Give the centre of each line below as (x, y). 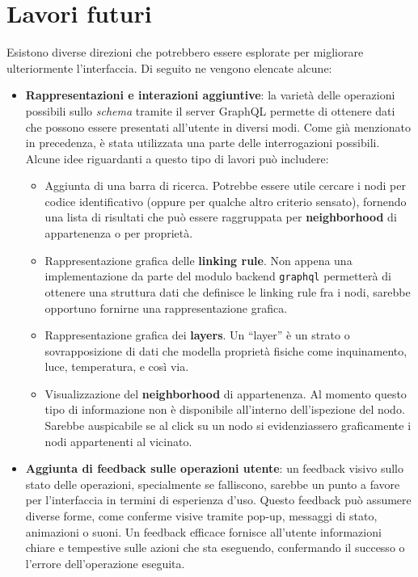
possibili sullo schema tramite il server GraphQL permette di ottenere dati (210, 110)
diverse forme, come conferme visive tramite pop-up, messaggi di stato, (201, 516)
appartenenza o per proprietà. (119, 233)
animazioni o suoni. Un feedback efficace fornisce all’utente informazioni (203, 531)
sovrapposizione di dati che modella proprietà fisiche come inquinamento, (226, 350)
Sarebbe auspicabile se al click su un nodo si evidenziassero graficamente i (228, 425)
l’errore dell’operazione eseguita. (105, 563)
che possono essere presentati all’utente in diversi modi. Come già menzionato (218, 126)
